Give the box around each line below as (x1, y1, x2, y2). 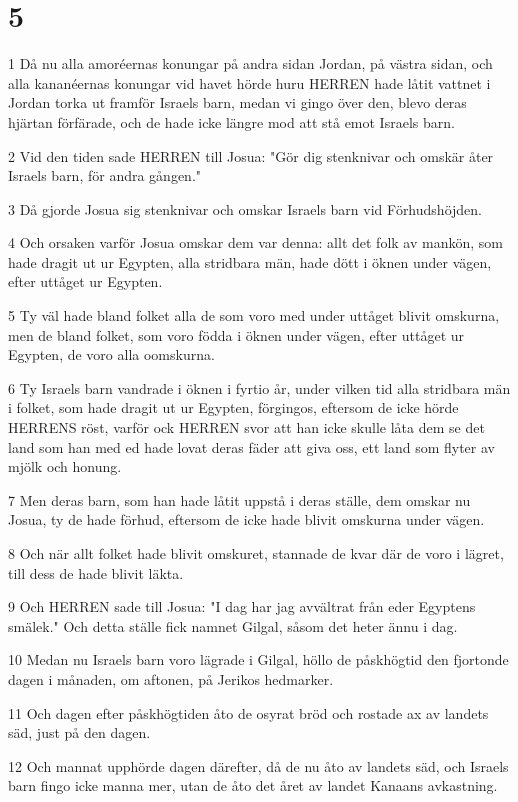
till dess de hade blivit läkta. (8, 562, 184, 583)
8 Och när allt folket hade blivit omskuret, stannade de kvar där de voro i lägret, (8, 543, 504, 563)
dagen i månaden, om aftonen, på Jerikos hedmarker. (8, 668, 334, 689)
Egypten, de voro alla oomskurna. (8, 344, 215, 365)
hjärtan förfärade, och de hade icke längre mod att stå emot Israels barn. (8, 111, 455, 132)
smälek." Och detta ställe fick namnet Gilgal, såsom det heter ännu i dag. (8, 615, 458, 636)
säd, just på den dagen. (8, 722, 151, 743)
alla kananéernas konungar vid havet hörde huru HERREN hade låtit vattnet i (8, 72, 491, 93)
